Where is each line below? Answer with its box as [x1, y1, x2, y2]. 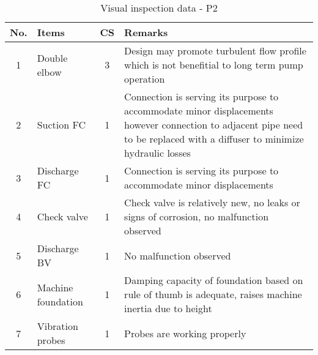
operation [124, 72, 165, 86]
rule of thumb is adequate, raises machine [124, 287, 302, 301]
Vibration [37, 319, 78, 333]
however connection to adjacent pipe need [124, 118, 303, 132]
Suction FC [37, 118, 86, 132]
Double [37, 50, 68, 65]
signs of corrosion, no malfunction [124, 209, 269, 223]
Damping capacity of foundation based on [124, 273, 303, 287]
